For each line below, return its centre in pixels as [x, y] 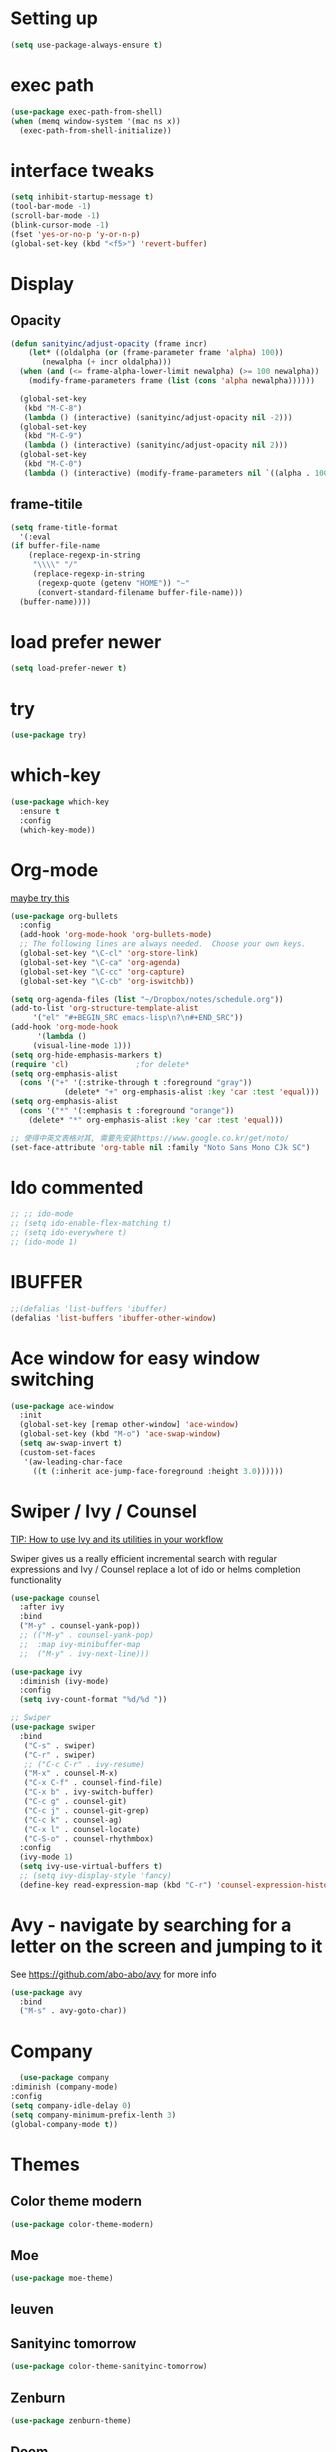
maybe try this [40, 898]
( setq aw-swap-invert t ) [71, 1443]
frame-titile [46, 504]
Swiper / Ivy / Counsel [104, 1511]
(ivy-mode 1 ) [46, 1857]
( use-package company [64, 2078]
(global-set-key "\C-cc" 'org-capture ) [102, 972]
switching [52, 1379]
